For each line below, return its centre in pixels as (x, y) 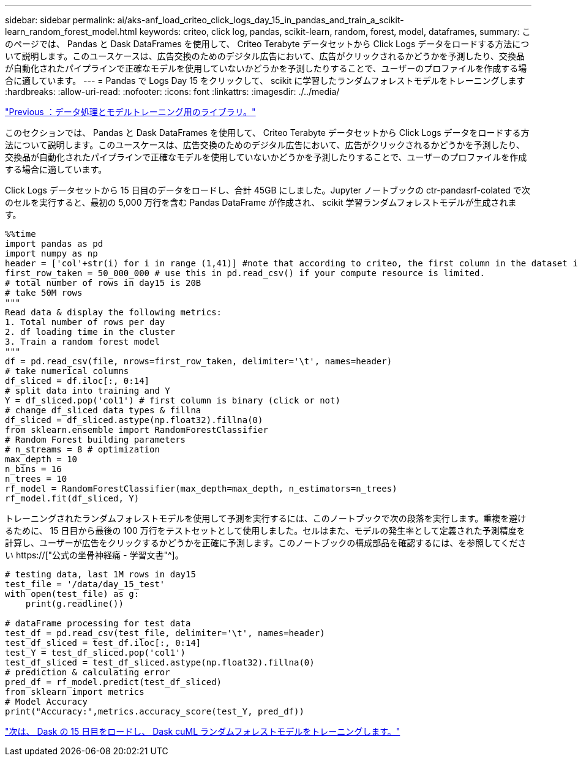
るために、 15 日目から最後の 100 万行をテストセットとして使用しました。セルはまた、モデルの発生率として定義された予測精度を (265, 530)
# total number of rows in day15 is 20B (103, 283)
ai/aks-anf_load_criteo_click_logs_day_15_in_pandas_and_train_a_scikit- (261, 20)
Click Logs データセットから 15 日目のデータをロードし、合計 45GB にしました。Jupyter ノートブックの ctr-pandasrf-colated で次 (268, 190)
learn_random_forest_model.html (71, 32)
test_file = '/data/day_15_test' (85, 584)
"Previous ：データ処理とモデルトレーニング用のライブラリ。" (130, 112)
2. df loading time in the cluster (90, 332)
